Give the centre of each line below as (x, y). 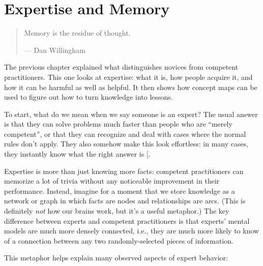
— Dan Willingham (55, 50)
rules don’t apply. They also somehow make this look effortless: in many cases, (126, 144)
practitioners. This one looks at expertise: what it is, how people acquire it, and (128, 77)
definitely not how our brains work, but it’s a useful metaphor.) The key (117, 211)
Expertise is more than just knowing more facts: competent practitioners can (124, 171)
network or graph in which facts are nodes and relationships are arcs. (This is (125, 201)
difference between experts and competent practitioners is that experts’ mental (127, 220)
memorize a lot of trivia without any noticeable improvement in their (112, 181)
